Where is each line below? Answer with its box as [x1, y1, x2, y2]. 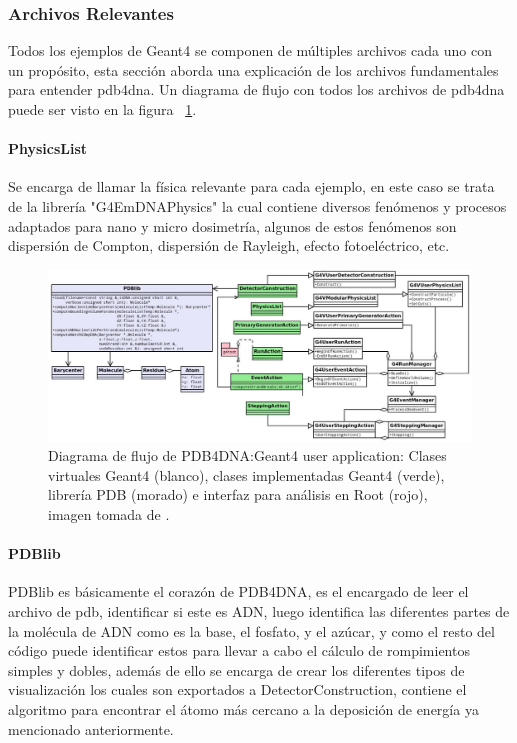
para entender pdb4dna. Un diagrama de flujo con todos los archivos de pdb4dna [8, 79, 505, 100]
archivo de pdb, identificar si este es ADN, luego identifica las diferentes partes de [8, 600, 510, 621]
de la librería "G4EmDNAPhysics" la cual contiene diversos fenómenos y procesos [8, 195, 507, 216]
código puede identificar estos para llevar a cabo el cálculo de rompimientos [8, 640, 470, 661]
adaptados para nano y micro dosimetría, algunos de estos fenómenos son [8, 215, 457, 236]
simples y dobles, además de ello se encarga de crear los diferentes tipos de [8, 659, 465, 680]
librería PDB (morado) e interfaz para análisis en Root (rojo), [48, 484, 428, 505]
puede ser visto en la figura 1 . [8, 99, 197, 119]
